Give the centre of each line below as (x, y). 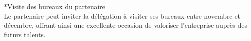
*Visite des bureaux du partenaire (54, 6)
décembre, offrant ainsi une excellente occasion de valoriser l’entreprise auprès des (126, 25)
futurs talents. (25, 34)
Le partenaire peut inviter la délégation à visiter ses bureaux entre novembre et (122, 15)
